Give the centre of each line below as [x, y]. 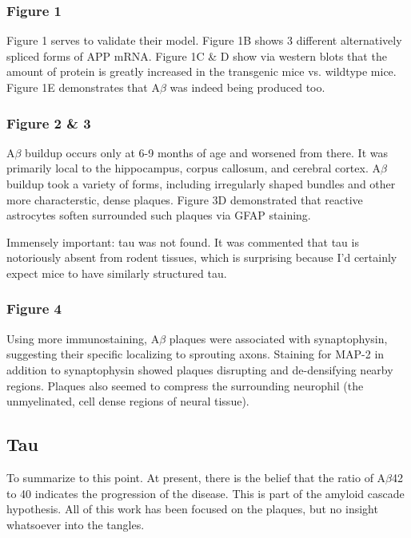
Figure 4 [34, 309]
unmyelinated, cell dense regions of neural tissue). [128, 401]
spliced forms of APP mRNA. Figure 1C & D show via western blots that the [197, 55]
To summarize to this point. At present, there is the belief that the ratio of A [196, 477]
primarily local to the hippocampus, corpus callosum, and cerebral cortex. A [194, 168]
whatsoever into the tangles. [76, 524]
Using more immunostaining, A [83, 338]
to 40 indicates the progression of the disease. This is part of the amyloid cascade [205, 493]
